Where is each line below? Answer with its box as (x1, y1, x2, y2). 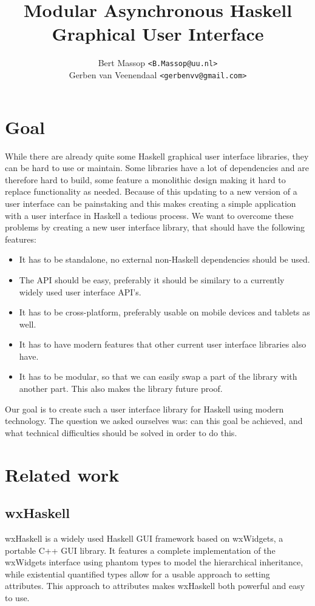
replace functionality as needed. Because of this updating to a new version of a (5, 185, 297, 198)
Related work (5, 462, 120, 486)
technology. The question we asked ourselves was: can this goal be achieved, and (5, 414, 303, 427)
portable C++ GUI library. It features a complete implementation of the (5, 544, 276, 556)
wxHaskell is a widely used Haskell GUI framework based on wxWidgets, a (5, 532, 283, 545)
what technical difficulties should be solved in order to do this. (5, 426, 237, 439)
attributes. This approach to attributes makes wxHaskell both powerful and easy (5, 579, 305, 592)
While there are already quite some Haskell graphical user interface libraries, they (5, 149, 309, 162)
